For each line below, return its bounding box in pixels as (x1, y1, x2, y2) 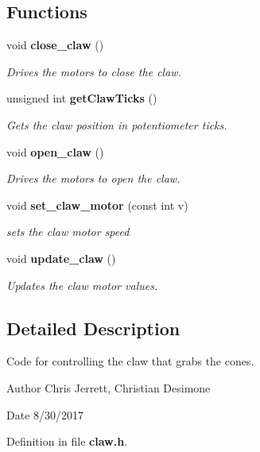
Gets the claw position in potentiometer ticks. (6, 116, 227, 133)
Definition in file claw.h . (6, 433, 128, 450)
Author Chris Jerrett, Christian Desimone (6, 379, 211, 396)
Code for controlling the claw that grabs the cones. (6, 353, 254, 369)
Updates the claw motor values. (6, 276, 158, 293)
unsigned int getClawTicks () (6, 90, 157, 106)
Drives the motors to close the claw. (6, 63, 181, 79)
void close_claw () (6, 37, 104, 53)
